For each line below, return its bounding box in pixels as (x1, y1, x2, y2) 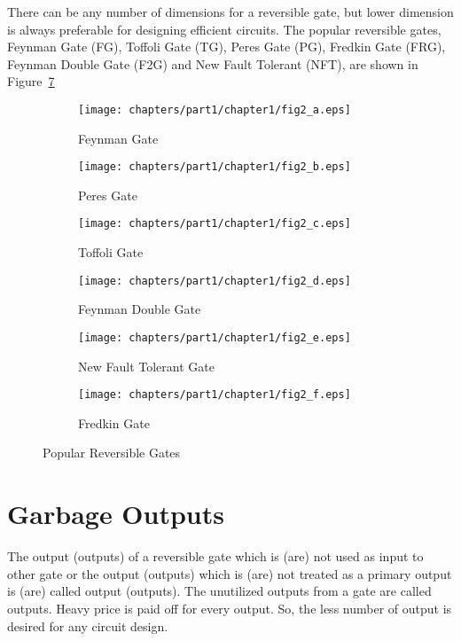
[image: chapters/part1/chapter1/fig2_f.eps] (78, 388, 351, 402)
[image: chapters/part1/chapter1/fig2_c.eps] (78, 217, 351, 231)
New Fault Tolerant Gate (78, 356, 215, 375)
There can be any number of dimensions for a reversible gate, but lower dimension (7, 3, 454, 20)
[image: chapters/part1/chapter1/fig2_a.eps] (78, 103, 351, 116)
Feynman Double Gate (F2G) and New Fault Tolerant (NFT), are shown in (7, 54, 418, 73)
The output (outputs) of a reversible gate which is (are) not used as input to (7, 547, 424, 566)
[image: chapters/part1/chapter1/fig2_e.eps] (78, 331, 351, 344)
